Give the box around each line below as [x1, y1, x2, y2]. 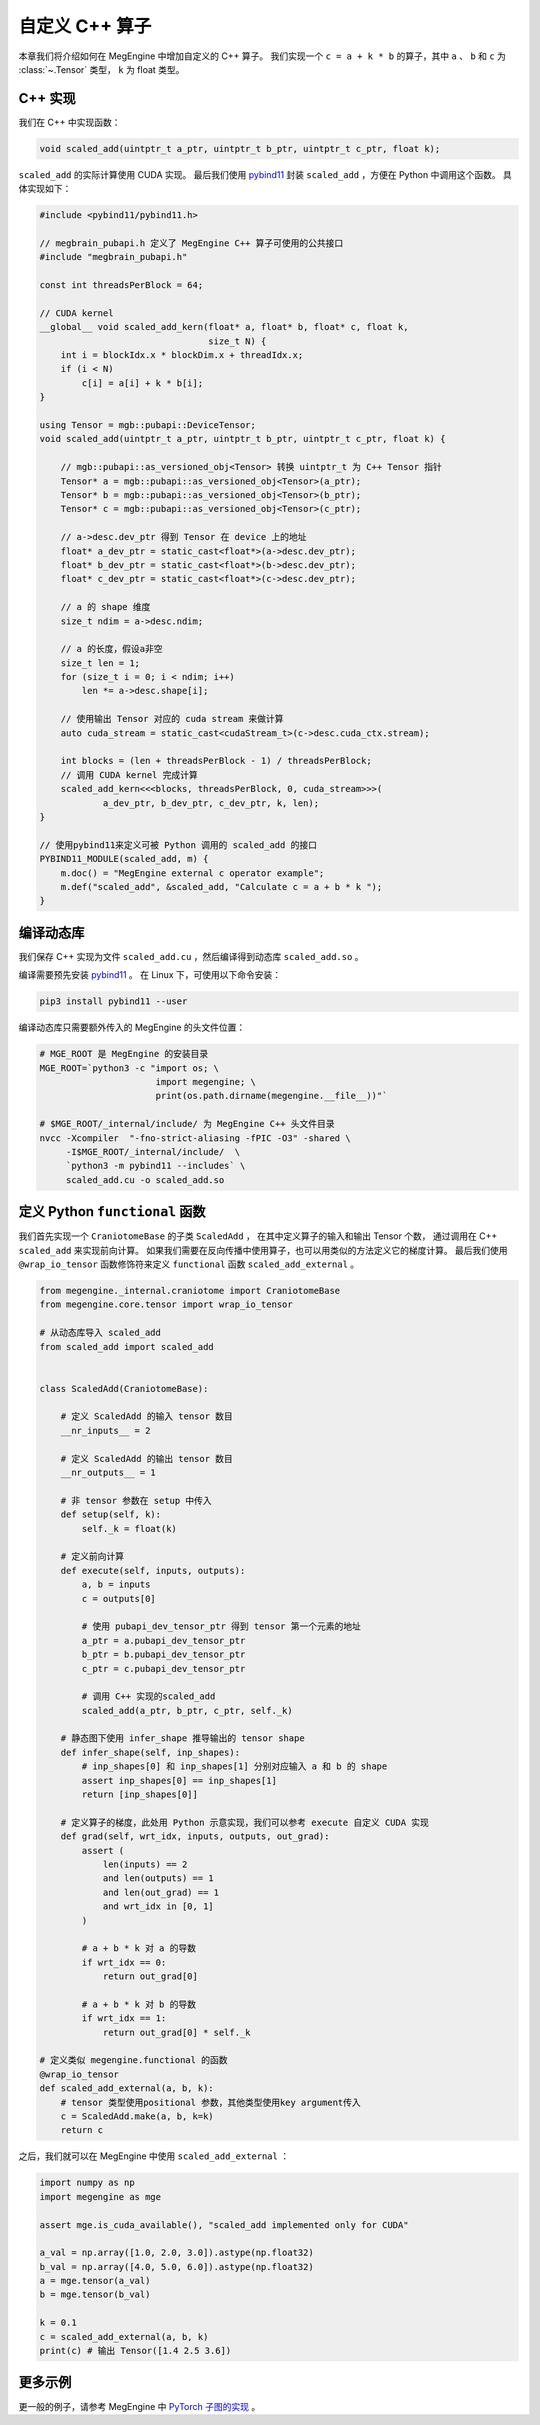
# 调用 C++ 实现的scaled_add [81, 1691, 216, 1702]
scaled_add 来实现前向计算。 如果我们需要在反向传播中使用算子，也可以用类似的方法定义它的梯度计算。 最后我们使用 [18, 1244, 509, 1256]
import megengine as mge [39, 2191, 162, 2202]
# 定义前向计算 [60, 1551, 125, 1562]
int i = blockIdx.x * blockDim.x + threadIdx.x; [60, 350, 304, 361]
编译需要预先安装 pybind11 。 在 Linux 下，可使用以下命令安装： [18, 969, 282, 981]
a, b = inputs [81, 1579, 151, 1590]
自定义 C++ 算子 [18, 15, 152, 37]
